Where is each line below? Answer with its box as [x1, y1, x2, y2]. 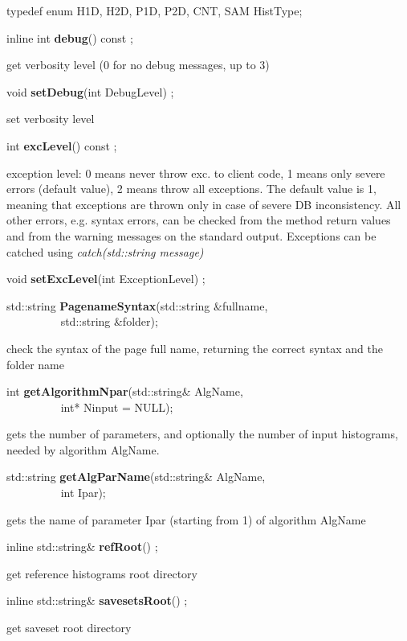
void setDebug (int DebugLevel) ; [6, 83, 174, 100]
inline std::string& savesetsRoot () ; [6, 592, 188, 609]
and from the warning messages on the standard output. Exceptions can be [6, 227, 376, 244]
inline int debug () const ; [6, 29, 133, 46]
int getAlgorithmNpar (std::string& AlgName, [6, 383, 243, 400]
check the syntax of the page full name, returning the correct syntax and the [6, 339, 383, 356]
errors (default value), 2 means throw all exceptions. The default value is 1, [6, 180, 376, 197]
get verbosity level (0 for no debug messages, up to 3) [6, 56, 270, 73]
